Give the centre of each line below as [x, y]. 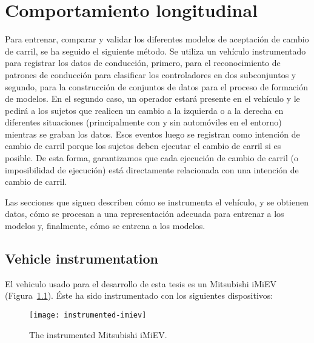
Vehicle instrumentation [82, 258]
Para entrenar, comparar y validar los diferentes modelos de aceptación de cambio [157, 39]
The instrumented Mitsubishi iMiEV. [98, 334]
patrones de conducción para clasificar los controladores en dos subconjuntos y [151, 74]
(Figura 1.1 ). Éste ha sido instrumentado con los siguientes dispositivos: [139, 295]
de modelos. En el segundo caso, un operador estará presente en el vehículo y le [152, 98]
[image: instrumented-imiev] [88, 315]
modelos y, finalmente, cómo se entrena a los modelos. [105, 226]
